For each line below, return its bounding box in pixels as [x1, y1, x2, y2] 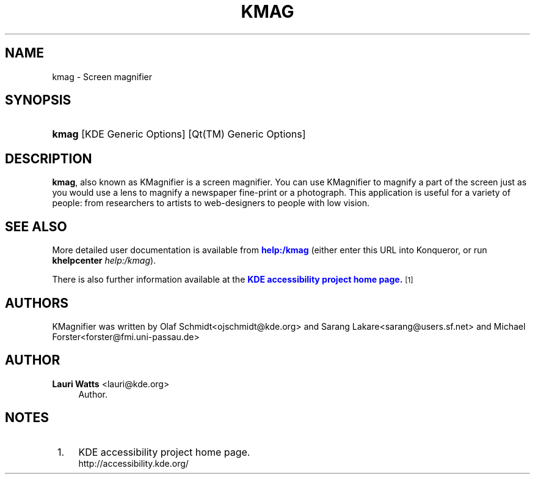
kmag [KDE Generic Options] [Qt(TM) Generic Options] [52, 128, 306, 141]
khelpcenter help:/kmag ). [52, 255, 156, 266]
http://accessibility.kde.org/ [78, 458, 189, 469]
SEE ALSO [5, 218, 67, 234]
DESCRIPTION [5, 150, 92, 166]
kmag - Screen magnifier [52, 71, 153, 82]
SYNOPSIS [5, 92, 71, 108]
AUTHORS [5, 295, 69, 311]
